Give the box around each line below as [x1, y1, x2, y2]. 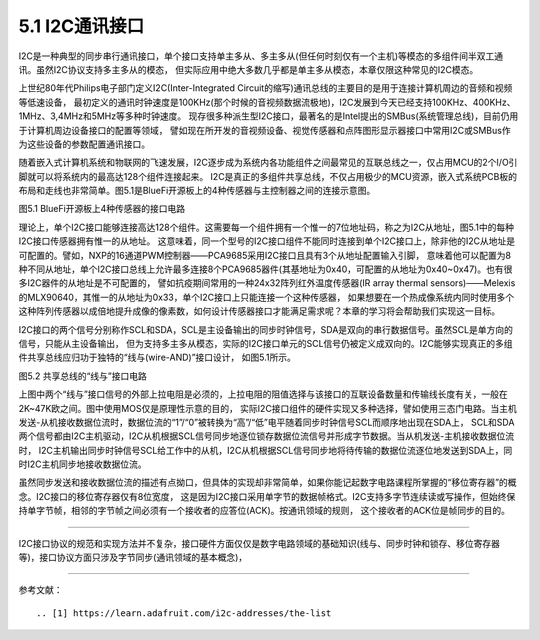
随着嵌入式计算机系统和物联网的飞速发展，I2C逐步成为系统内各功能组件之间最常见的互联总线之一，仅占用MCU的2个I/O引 [18, 156, 518, 169]
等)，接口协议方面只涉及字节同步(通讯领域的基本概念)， [18, 551, 248, 564]
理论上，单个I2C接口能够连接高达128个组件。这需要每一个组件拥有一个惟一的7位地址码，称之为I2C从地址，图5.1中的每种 [18, 221, 515, 233]
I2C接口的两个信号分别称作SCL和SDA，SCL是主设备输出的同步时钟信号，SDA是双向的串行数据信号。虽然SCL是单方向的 [18, 323, 514, 335]
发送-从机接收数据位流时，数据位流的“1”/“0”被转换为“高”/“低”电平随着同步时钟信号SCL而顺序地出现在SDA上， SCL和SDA [18, 416, 515, 428]
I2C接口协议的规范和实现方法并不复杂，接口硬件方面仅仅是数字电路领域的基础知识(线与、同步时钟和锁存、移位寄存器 [18, 537, 500, 549]
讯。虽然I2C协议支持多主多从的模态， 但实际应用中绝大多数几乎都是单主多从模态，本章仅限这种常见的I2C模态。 [18, 63, 479, 75]
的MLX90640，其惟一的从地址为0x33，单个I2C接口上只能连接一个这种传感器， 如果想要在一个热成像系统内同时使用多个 [18, 291, 515, 303]
